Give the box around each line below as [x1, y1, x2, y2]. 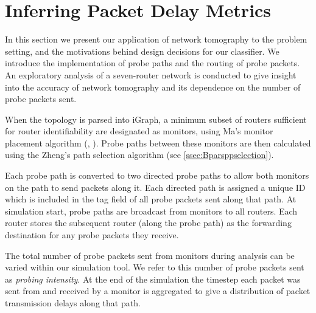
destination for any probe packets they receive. [5, 229, 179, 241]
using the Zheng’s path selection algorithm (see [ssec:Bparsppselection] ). [5, 148, 274, 161]
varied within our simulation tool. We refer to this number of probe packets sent [5, 261, 304, 273]
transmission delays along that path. [5, 297, 141, 309]
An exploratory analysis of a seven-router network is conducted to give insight [5, 68, 297, 81]
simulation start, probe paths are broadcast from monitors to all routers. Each [5, 204, 298, 217]
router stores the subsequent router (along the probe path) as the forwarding [5, 216, 292, 229]
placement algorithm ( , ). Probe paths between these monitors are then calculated [5, 136, 311, 149]
